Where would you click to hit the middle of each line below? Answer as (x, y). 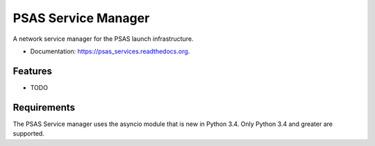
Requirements (44, 107)
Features (32, 71)
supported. (28, 134)
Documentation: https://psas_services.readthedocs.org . (110, 51)
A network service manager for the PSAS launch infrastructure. (103, 39)
